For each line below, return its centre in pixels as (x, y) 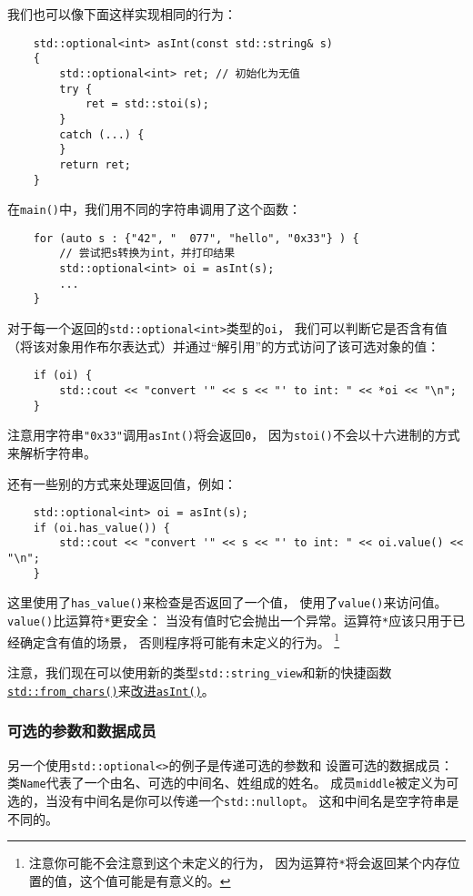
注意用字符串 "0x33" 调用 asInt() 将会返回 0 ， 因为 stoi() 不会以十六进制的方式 (234, 435)
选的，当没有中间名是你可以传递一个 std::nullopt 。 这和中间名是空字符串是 (233, 800)
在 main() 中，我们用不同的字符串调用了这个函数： (154, 209)
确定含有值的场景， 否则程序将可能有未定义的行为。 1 (180, 640)
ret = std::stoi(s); (147, 104)
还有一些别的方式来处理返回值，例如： (122, 483)
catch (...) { (102, 134)
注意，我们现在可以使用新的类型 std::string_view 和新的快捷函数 (200, 672)
